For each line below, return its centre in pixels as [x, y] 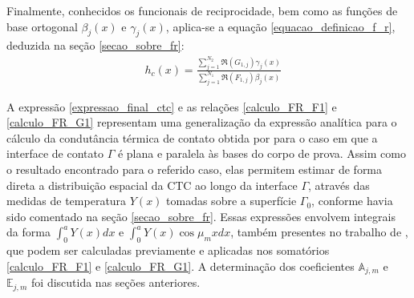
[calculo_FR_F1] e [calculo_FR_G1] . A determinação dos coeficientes [181, 266]
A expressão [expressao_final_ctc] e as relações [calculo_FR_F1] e [172, 106]
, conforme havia [352, 201]
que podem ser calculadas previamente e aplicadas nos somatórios [168, 250]
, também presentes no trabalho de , [319, 232]
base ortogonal [42, 26]
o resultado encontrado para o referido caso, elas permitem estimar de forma [195, 169]
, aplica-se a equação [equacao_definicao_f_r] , [280, 26]
